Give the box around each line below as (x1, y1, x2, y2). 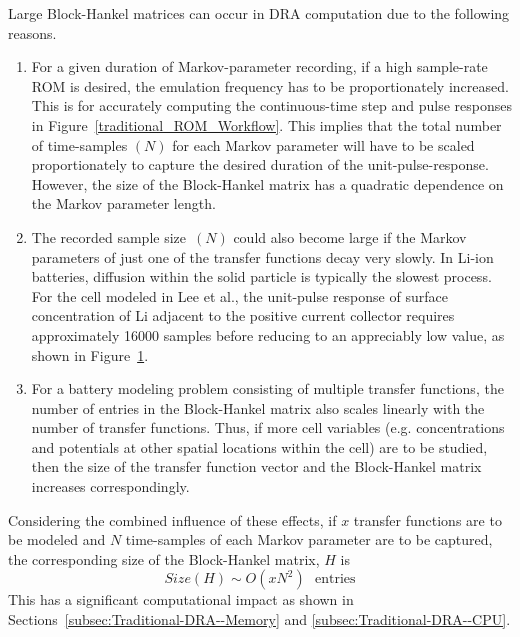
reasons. (8, 22, 57, 43)
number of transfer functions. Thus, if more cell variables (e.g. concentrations (31, 417, 505, 438)
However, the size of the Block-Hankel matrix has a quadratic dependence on (31, 173, 504, 194)
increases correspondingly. (31, 476, 190, 497)
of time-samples (31, 134, 128, 155)
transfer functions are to (353, 509, 502, 530)
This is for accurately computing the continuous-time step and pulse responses (31, 95, 513, 116)
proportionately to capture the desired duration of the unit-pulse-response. (31, 154, 489, 175)
